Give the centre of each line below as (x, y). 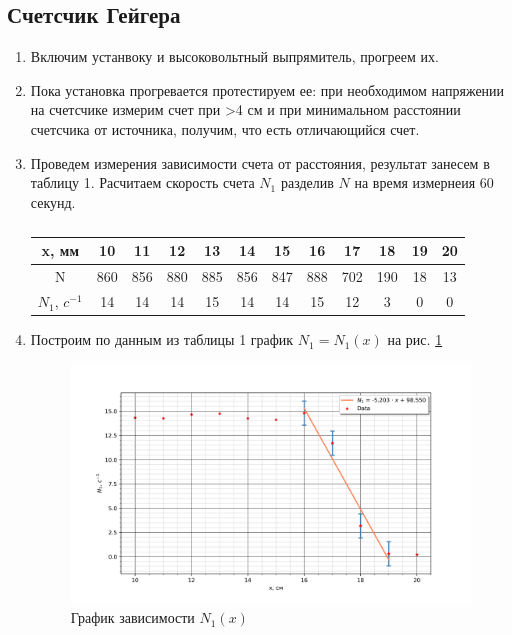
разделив (307, 182)
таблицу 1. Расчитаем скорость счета (142, 182)
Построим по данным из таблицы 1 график (162, 339)
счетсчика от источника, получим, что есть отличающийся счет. (225, 128)
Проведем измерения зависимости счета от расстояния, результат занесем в (260, 162)
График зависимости (132, 617)
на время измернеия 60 (424, 182)
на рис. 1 (415, 339)
